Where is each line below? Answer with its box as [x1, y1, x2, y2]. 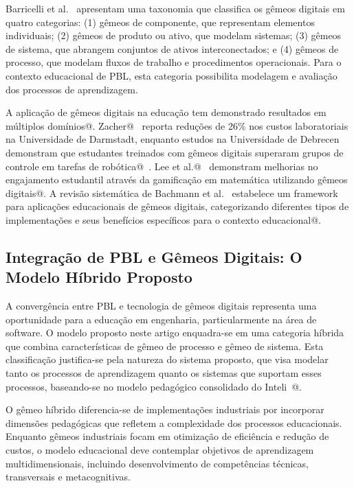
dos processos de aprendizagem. [5, 82, 138, 96]
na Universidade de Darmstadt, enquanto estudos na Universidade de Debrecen [5, 132, 340, 146]
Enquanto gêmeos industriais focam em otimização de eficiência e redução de [5, 429, 329, 443]
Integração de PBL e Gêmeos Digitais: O [5, 246, 302, 267]
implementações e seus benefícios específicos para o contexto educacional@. [5, 212, 321, 226]
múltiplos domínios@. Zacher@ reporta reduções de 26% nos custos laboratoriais [5, 118, 349, 132]
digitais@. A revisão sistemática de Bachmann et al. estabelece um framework [5, 185, 338, 200]
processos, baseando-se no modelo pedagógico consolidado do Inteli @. [5, 379, 302, 393]
